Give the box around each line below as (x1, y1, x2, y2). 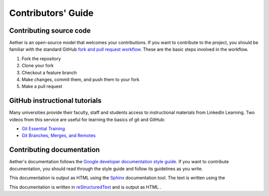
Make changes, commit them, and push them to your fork (21, 77, 139, 83)
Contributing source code (9, 26, 91, 35)
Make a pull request (21, 84, 62, 90)
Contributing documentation (9, 146, 100, 154)
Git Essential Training (21, 126, 65, 132)
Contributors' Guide (9, 7, 94, 18)
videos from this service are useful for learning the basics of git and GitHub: (9, 116, 165, 122)
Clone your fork (21, 63, 54, 69)
